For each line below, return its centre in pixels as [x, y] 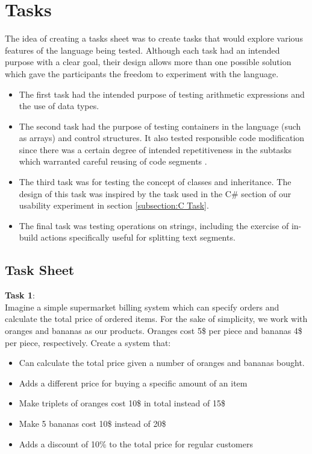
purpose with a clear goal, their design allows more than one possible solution [148, 62]
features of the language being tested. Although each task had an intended [142, 50]
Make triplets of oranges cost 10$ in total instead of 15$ [122, 403]
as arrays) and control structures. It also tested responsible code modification [162, 138]
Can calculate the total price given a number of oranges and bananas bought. [162, 363]
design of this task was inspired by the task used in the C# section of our [155, 193]
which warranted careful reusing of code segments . [113, 161]
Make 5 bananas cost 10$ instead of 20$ [92, 423]
